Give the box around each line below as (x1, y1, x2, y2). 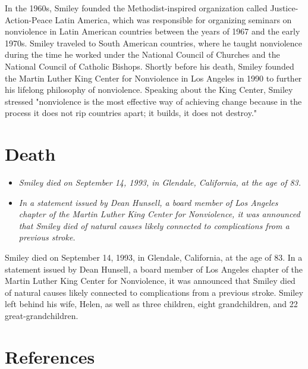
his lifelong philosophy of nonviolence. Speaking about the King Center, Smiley (5, 83, 293, 96)
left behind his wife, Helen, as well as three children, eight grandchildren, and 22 (5, 298, 298, 310)
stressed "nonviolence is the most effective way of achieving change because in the (5, 95, 302, 107)
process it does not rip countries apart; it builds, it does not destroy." (5, 107, 257, 119)
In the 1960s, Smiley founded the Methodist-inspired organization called (5, 2, 268, 14)
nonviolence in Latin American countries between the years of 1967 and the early (5, 25, 300, 37)
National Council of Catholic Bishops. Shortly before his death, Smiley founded (5, 60, 294, 72)
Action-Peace (5, 13, 52, 26)
